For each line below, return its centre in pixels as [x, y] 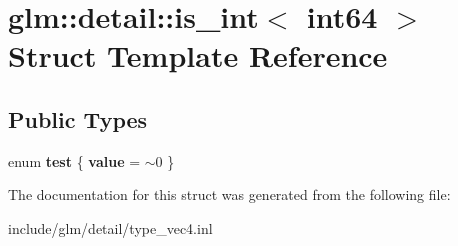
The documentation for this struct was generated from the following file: [229, 194]
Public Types [78, 118]
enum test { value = [74, 160]
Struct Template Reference [198, 55]
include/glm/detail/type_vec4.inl [110, 227]
